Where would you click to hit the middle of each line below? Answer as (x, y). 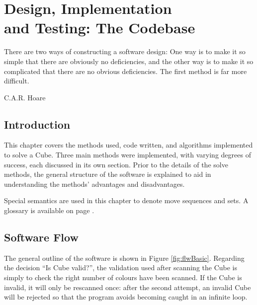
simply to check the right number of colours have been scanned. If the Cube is (123, 277)
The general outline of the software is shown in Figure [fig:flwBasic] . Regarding (124, 258)
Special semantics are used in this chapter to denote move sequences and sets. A (126, 200)
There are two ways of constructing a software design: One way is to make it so (125, 51)
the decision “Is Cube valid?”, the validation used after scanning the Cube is (121, 267)
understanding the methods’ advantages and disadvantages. (94, 184)
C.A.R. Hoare (25, 97)
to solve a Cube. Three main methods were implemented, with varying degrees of (128, 155)
